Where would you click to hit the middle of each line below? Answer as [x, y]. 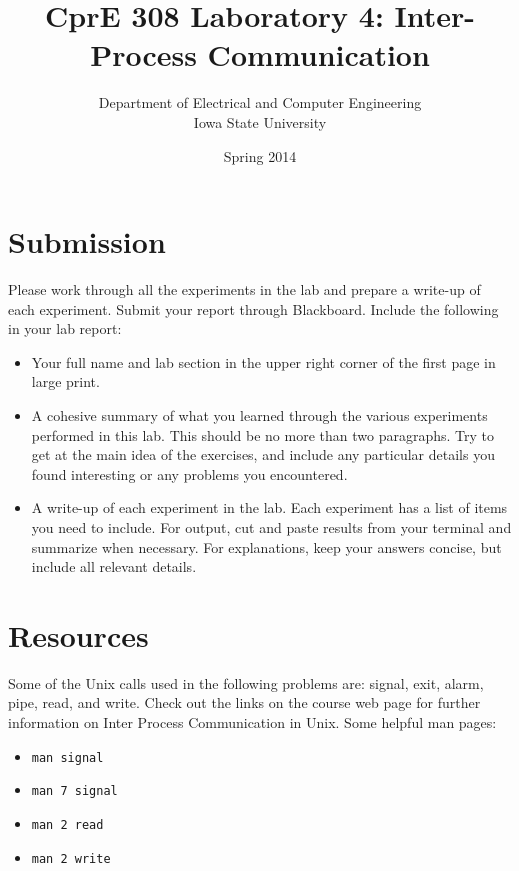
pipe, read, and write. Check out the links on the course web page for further [244, 702]
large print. [65, 381]
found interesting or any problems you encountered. [189, 473]
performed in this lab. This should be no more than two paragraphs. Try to [262, 434]
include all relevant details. [114, 566]
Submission [87, 241]
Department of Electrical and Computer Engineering [260, 102]
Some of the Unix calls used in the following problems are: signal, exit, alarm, [246, 682]
